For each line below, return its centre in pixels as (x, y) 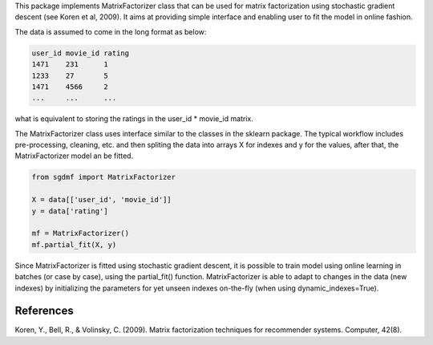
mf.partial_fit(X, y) (74, 244)
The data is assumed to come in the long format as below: (111, 31)
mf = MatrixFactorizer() (81, 233)
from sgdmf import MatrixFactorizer (104, 177)
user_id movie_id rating (81, 53)
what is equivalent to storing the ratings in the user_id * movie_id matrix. (134, 119)
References (44, 311)
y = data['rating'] (70, 211)
